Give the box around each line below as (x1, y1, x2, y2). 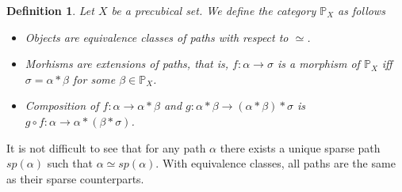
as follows (338, 2, 385, 18)
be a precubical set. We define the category (111, 2, 316, 18)
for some (73, 70, 116, 87)
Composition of (25, 97, 99, 114)
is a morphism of (277, 55, 360, 72)
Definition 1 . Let (6, 2, 94, 18)
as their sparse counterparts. (6, 170, 144, 186)
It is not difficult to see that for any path (6, 139, 206, 156)
